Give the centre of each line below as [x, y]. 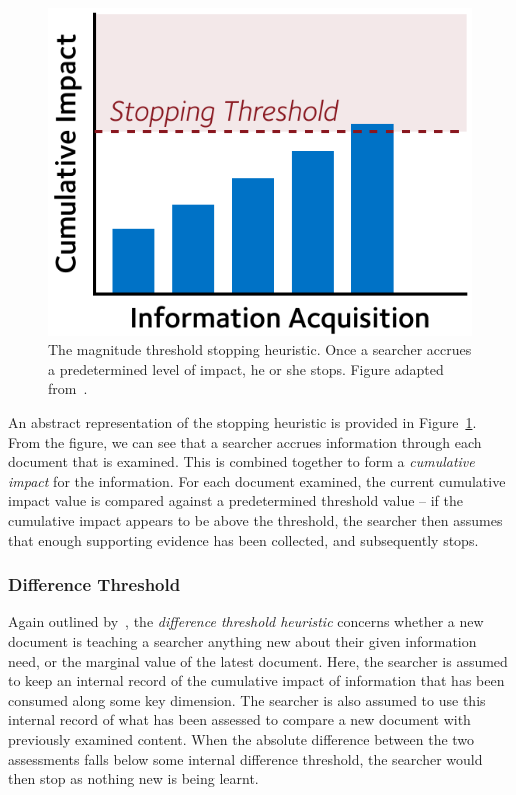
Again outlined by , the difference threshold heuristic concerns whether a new [246, 621]
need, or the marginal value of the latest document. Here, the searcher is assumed [258, 660]
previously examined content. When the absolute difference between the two [241, 739]
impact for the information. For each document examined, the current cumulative [257, 480]
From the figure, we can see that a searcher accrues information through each [245, 441]
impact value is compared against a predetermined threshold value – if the [235, 500]
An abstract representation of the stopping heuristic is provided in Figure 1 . [242, 422]
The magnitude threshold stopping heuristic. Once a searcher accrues [260, 349]
